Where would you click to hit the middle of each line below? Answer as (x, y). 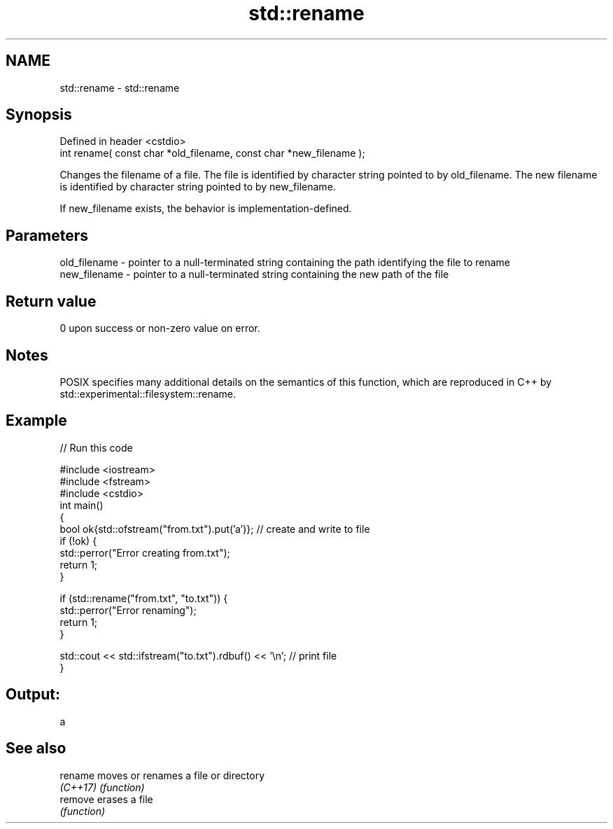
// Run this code (96, 447)
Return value (51, 301)
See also (36, 748)
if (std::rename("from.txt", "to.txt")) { (144, 598)
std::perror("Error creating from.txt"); (145, 552)
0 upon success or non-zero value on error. (160, 328)
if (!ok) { (78, 541)
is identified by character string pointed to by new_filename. (198, 187)
